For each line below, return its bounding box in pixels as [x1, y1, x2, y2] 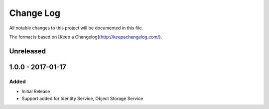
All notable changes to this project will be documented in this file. [9, 25, 143, 31]
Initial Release [21, 89, 50, 95]
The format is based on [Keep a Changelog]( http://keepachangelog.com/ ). [9, 34, 162, 40]
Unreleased [9, 47, 46, 55]
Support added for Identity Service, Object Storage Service [21, 95, 143, 102]
